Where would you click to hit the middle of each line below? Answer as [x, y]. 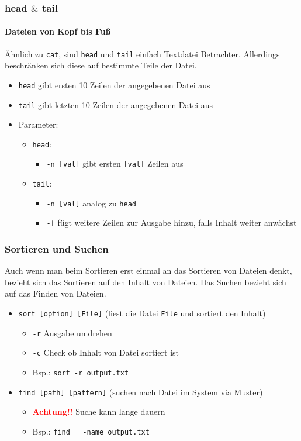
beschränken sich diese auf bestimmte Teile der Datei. [101, 65]
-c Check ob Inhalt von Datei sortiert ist [106, 352]
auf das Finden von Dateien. [56, 293]
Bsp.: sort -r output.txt [81, 372]
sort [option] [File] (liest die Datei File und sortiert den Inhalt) [142, 313]
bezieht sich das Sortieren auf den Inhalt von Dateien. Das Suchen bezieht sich [146, 282]
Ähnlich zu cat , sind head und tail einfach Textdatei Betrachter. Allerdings [142, 54]
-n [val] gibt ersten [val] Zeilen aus [115, 163]
